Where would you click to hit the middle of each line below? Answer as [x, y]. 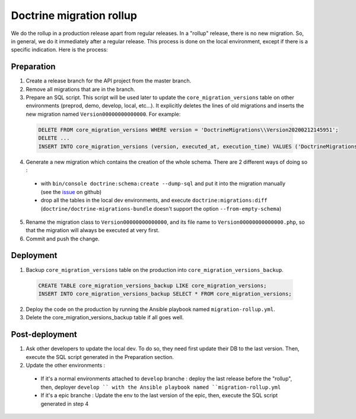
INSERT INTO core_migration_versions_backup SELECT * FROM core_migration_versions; [165, 293]
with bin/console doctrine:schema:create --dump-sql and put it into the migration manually [163, 183]
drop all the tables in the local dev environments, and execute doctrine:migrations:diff [154, 200]
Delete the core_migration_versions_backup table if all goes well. [105, 318]
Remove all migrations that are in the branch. [81, 89]
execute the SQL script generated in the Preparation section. [100, 357]
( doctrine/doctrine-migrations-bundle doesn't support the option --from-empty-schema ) [161, 208]
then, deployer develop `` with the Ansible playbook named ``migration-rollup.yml [161, 387]
